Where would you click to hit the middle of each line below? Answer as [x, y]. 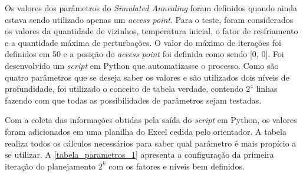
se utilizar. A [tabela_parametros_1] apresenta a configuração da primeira [139, 155]
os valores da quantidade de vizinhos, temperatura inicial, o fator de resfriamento [151, 31]
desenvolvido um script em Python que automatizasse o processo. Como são [142, 65]
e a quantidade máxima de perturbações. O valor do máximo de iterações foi [143, 42]
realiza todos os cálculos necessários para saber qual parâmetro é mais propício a [151, 143]
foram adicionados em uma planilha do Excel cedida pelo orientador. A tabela [146, 131]
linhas [267, 89]
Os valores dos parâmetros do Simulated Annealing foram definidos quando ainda [151, 8]
